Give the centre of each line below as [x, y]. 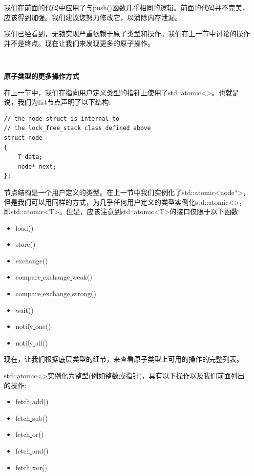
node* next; [37, 166]
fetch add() [32, 401]
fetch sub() [32, 418]
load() [24, 227]
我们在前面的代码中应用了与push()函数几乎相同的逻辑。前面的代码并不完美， [127, 7]
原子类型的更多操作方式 [42, 76]
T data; [30, 157]
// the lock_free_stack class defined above [77, 128]
